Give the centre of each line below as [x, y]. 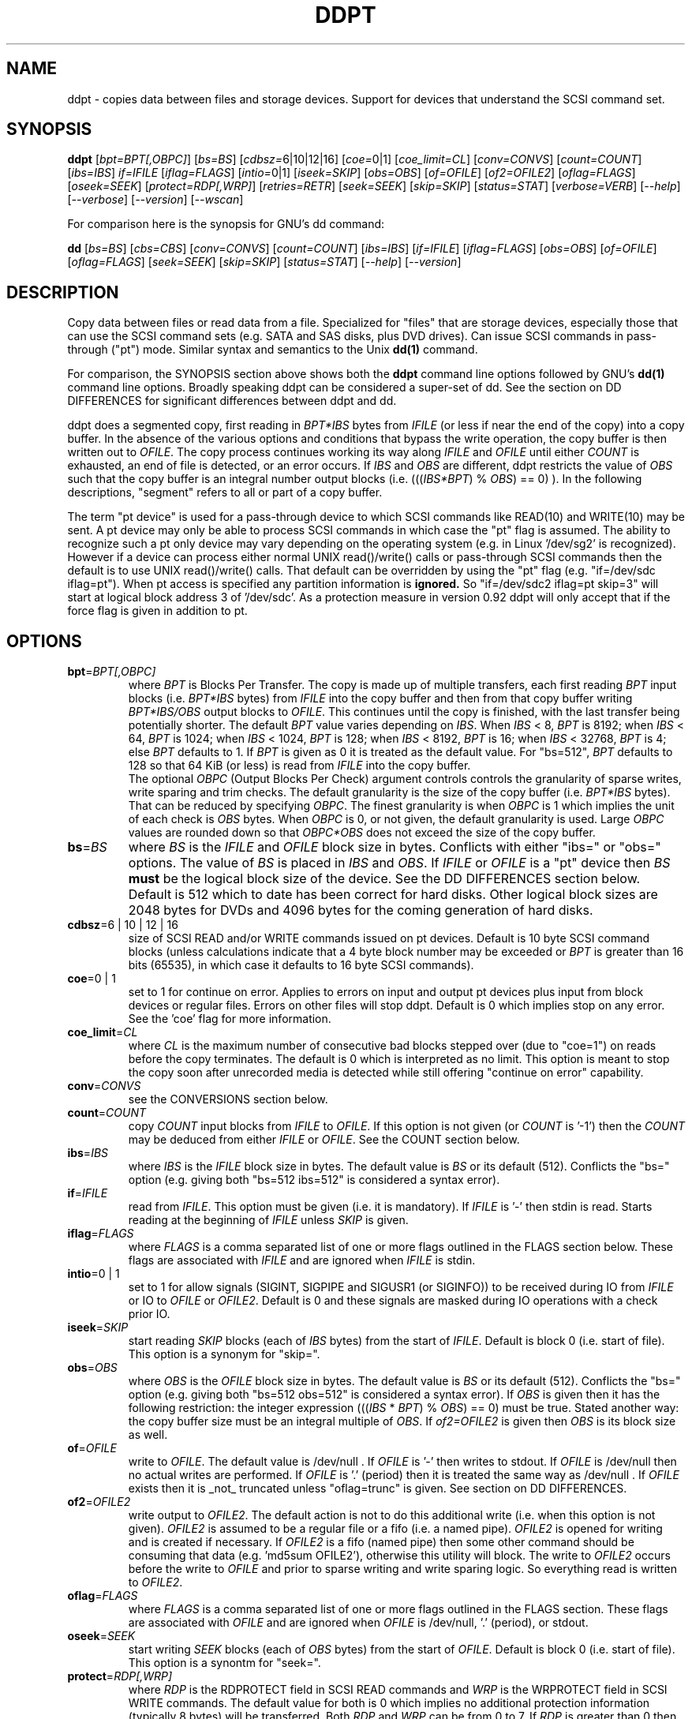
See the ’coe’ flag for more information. [230, 1019]
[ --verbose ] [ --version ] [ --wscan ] [155, 200]
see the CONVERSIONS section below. [228, 1099]
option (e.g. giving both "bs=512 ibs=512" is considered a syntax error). [314, 1180]
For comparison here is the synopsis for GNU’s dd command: [226, 224]
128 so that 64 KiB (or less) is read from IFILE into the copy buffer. [299, 766]
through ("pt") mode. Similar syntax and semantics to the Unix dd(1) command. [273, 350]
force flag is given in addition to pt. [157, 611]
